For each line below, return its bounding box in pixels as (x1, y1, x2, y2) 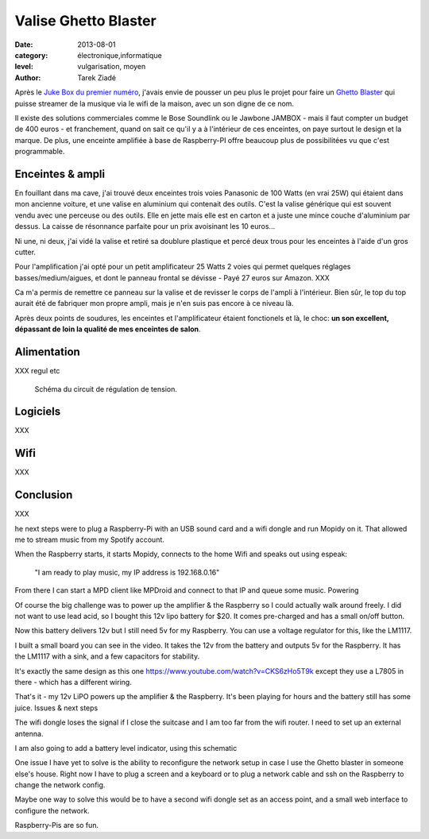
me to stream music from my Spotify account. (14, 535, 164, 544)
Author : (14, 72, 41, 83)
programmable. (14, 147, 65, 157)
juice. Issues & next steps (14, 703, 99, 713)
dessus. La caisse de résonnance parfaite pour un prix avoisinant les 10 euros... (14, 222, 276, 231)
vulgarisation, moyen (77, 62, 146, 72)
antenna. (14, 729, 44, 738)
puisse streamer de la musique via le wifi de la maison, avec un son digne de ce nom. (14, 99, 294, 108)
